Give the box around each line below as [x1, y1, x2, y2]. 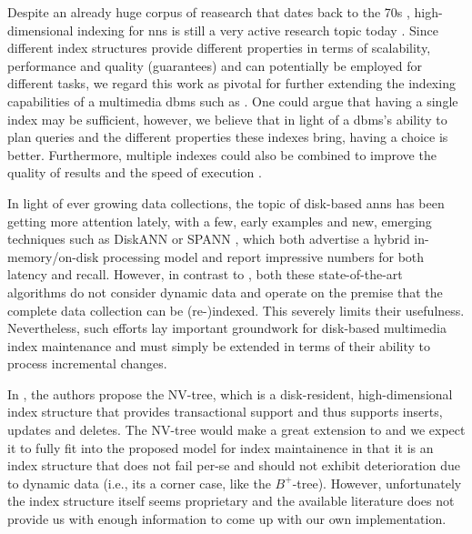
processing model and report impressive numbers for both [103, 247, 425, 266]
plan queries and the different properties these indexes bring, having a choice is [7, 127, 448, 146]
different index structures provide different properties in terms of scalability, [7, 38, 431, 57]
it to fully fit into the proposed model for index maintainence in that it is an [7, 438, 434, 457]
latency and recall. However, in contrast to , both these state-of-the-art [7, 265, 403, 284]
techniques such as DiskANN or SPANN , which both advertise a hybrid [7, 229, 410, 248]
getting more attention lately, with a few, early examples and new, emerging [7, 211, 432, 230]
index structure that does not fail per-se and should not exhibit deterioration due [7, 456, 460, 475]
